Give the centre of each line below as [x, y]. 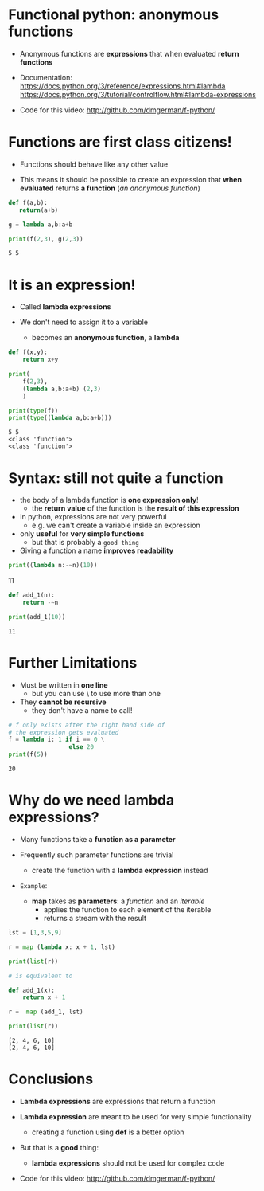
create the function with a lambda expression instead [120, 870]
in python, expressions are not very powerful [93, 517]
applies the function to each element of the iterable [127, 909]
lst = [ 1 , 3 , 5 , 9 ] [35, 933]
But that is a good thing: [59, 1147]
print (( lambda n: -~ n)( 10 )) [53, 566]
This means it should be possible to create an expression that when [131, 179]
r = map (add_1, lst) [46, 1012]
